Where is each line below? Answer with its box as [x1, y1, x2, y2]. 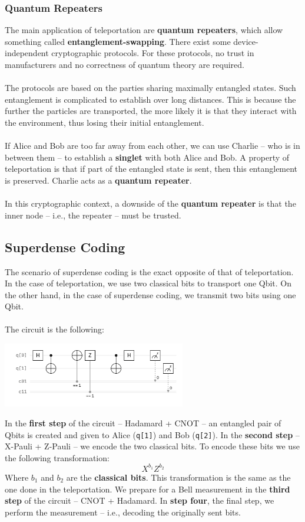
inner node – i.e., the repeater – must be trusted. [5, 208, 181, 221]
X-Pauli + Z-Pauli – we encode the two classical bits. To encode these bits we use [5, 440, 300, 452]
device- [233, 35, 258, 47]
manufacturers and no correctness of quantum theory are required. [5, 58, 244, 70]
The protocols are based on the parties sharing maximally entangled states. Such [5, 81, 296, 94]
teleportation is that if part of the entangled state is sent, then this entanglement [5, 162, 298, 175]
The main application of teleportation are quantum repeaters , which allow [5, 24, 283, 36]
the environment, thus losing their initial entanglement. [5, 116, 204, 128]
